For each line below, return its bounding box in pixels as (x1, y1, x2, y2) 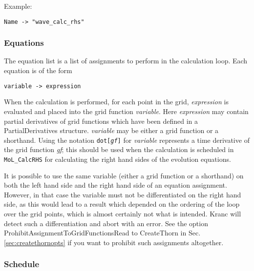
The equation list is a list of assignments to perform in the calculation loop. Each (4, 56, 248, 66)
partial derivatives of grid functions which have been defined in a (4, 116, 198, 126)
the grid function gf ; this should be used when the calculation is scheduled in (4, 144, 234, 155)
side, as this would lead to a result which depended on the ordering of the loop (4, 199, 240, 209)
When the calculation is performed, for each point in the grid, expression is (4, 97, 229, 107)
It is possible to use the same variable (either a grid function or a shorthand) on (4, 170, 244, 180)
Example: (4, 1, 32, 11)
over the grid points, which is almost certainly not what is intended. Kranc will (4, 208, 241, 218)
